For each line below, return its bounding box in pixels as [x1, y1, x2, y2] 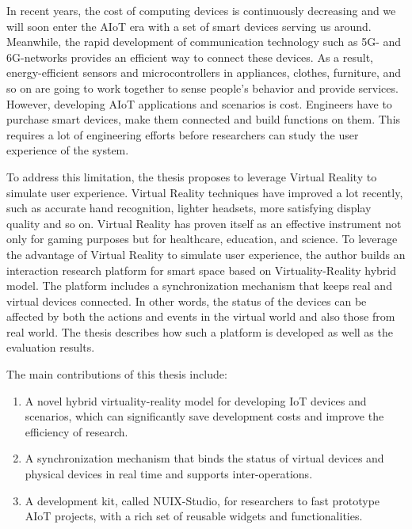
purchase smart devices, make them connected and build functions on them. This [6, 111, 401, 127]
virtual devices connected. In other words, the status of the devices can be [6, 292, 367, 309]
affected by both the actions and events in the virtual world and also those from [6, 308, 395, 325]
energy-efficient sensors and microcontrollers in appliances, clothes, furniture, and [6, 64, 402, 81]
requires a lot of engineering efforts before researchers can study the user [6, 126, 359, 143]
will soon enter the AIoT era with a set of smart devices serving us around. [6, 17, 372, 34]
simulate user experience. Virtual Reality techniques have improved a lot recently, [6, 184, 403, 200]
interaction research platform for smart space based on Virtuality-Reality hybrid [6, 261, 396, 278]
